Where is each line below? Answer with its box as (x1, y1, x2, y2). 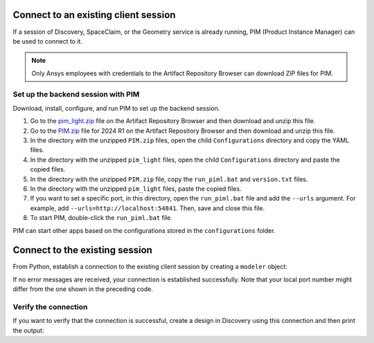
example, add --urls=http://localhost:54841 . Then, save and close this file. (30, 204, 265, 212)
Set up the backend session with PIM (12, 90, 140, 100)
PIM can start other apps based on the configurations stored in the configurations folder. (12, 226, 276, 234)
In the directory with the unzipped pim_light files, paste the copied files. (30, 184, 242, 193)
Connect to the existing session (12, 244, 152, 256)
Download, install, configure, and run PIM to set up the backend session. (12, 104, 220, 112)
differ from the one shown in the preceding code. (12, 285, 154, 293)
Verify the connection (12, 302, 88, 311)
